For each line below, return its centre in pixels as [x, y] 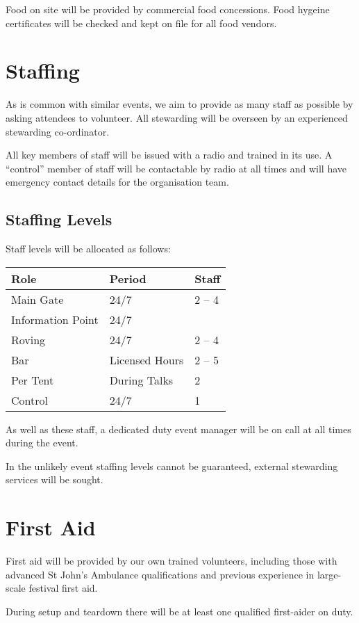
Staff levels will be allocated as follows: [88, 249]
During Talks [141, 380]
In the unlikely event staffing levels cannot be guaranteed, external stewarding [172, 466]
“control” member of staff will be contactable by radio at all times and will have [176, 168]
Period [128, 278]
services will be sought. [55, 479]
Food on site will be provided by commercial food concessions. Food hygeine [168, 9]
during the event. [42, 443]
